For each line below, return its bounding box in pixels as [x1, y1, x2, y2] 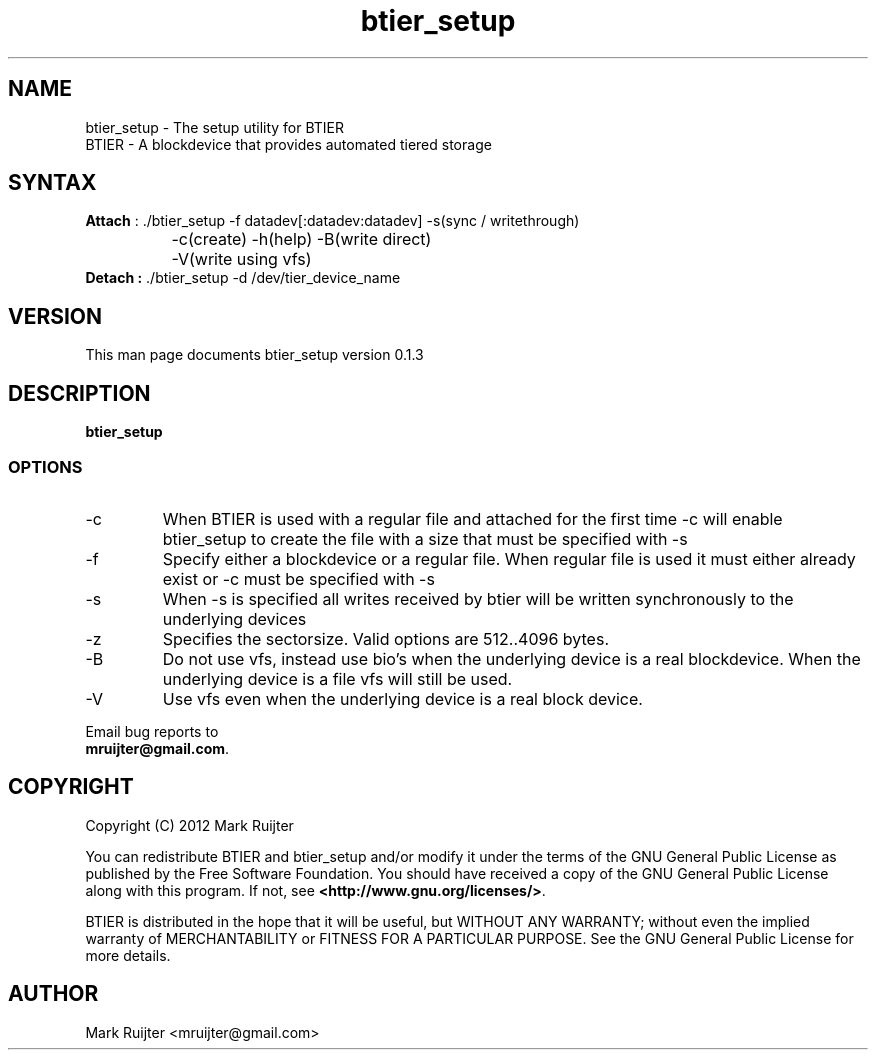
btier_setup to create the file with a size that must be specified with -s [162, 528, 688, 549]
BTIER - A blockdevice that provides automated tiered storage [85, 135, 492, 153]
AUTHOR [8, 981, 99, 1007]
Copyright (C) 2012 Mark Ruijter [85, 816, 294, 834]
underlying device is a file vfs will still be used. [162, 668, 513, 689]
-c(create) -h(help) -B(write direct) [171, 229, 432, 250]
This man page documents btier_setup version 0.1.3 [85, 346, 424, 364]
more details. [85, 946, 171, 964]
